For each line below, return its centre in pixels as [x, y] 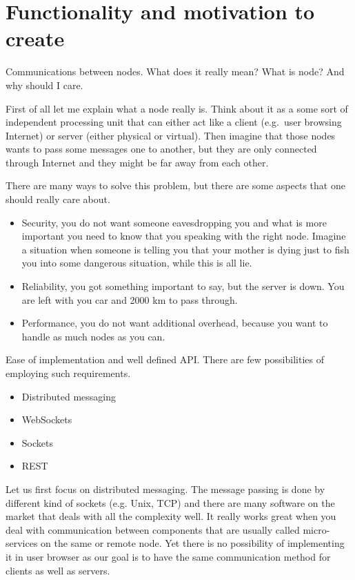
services [22, 543]
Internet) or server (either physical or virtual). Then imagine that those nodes [171, 135]
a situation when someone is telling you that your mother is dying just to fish [185, 249]
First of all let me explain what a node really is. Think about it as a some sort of [177, 108]
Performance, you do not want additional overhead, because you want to [175, 323]
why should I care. [44, 85]
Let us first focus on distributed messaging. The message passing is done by [165, 489]
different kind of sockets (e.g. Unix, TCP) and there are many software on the [170, 502]
